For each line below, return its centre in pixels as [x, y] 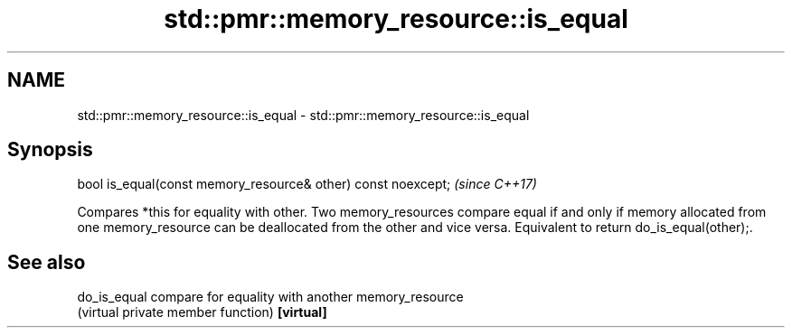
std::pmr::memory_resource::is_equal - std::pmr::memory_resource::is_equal [303, 115]
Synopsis [50, 150]
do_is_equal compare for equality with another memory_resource [270, 297]
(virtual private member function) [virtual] [202, 312]
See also [47, 262]
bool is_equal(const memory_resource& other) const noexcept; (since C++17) [307, 184]
